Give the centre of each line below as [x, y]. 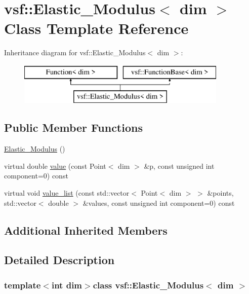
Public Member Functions [73, 127]
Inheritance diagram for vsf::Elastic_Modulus [75, 52]
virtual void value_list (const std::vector [67, 193]
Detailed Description [59, 260]
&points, [220, 193]
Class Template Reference [96, 28]
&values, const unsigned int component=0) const [159, 203]
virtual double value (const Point [55, 166]
